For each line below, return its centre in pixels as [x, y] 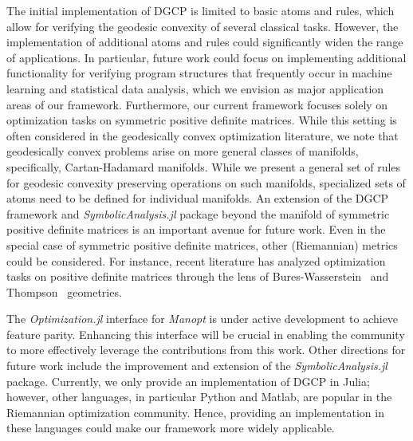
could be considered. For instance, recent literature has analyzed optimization [196, 260]
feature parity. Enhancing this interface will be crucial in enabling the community [206, 334]
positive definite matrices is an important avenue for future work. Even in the [196, 229]
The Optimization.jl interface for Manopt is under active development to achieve [203, 319]
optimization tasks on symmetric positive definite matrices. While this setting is [202, 120]
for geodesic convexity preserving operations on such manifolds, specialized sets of [206, 182]
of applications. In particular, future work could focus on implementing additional [206, 57]
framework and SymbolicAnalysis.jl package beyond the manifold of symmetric [198, 213]
